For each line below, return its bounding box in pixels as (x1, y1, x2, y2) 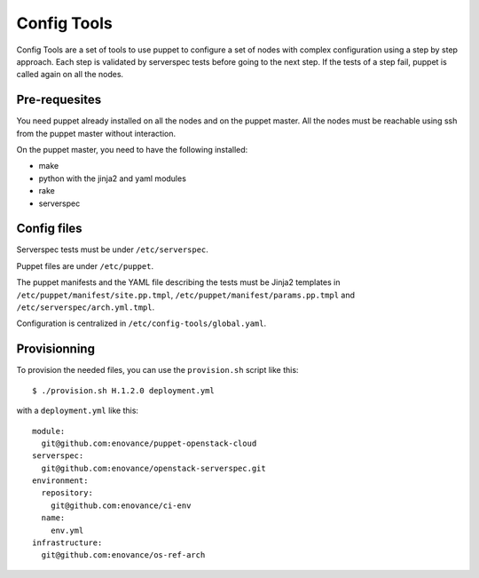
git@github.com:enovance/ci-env (50, 500, 192, 511)
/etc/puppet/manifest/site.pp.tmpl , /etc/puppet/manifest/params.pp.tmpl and (16, 289, 355, 300)
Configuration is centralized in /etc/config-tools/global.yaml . (16, 318, 266, 329)
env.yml (50, 525, 84, 535)
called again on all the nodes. (16, 69, 124, 80)
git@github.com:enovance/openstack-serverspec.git (41, 463, 266, 473)
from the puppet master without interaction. (16, 128, 177, 139)
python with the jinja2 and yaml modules (38, 173, 186, 184)
